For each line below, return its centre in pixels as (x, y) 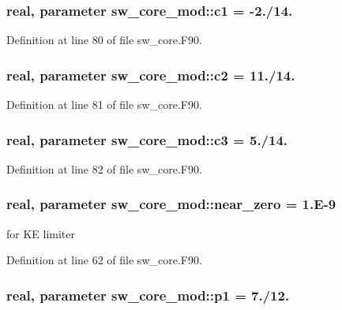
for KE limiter (41, 233)
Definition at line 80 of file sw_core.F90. (104, 40)
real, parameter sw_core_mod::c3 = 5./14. (147, 139)
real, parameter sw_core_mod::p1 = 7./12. (148, 295)
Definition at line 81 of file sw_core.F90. (104, 105)
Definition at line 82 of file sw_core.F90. (104, 168)
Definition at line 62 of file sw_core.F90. (104, 260)
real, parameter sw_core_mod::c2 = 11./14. (151, 75)
